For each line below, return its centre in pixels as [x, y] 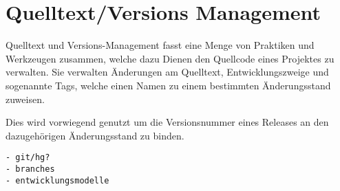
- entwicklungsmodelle [57, 180]
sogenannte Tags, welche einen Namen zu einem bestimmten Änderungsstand [168, 85]
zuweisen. [25, 99]
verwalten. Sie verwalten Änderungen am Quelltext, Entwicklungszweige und [167, 72]
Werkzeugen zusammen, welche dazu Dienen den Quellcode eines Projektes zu [170, 58]
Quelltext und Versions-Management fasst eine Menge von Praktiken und [160, 45]
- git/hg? [28, 158]
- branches [30, 169]
